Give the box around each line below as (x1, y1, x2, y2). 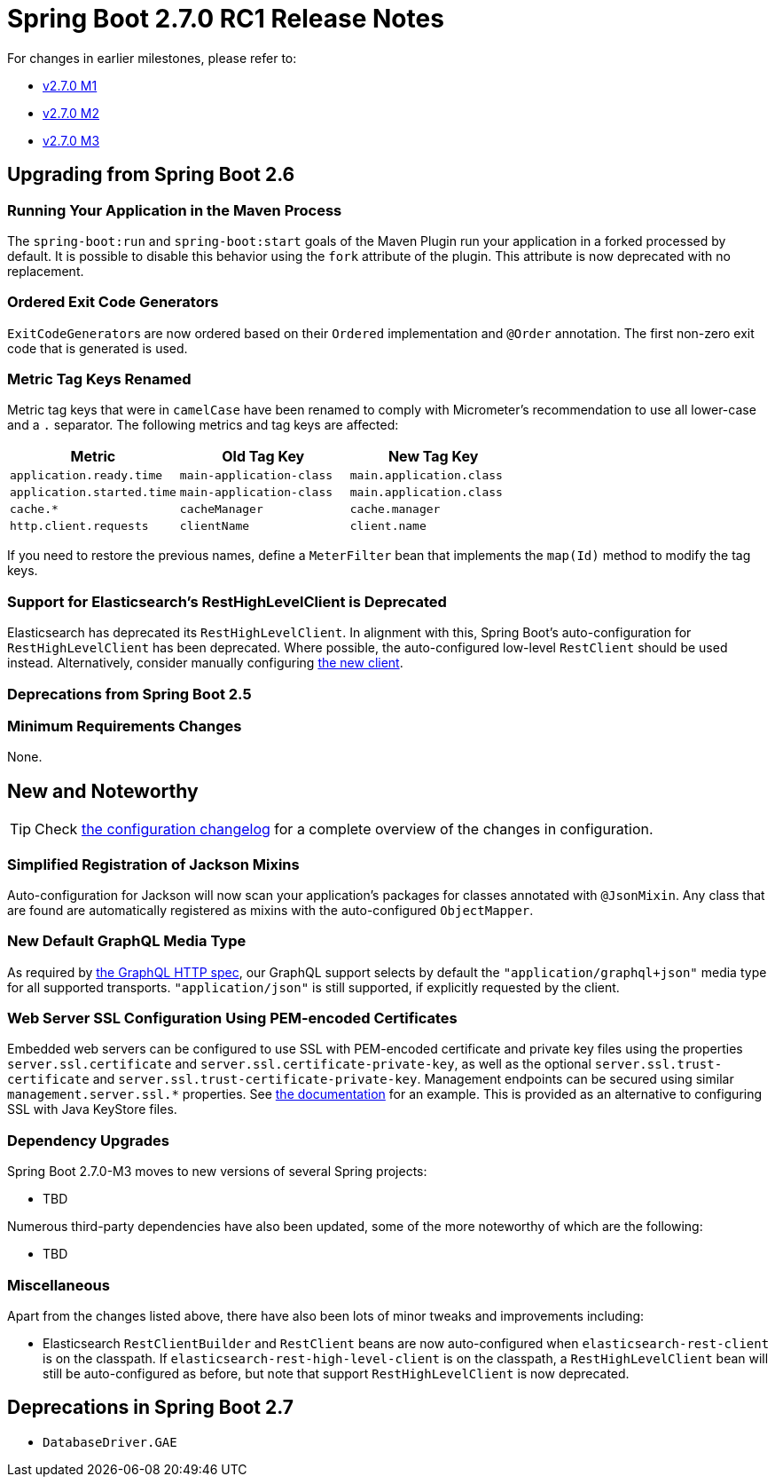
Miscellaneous (7, 1275, 110, 1294)
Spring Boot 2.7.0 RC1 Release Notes (7, 4, 444, 34)
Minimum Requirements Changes (7, 716, 242, 735)
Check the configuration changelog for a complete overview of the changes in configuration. (35, 820, 654, 839)
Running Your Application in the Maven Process (7, 201, 342, 219)
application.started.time (10, 485, 176, 500)
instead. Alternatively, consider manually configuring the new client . (7, 655, 403, 671)
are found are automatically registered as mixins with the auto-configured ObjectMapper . (7, 902, 534, 918)
